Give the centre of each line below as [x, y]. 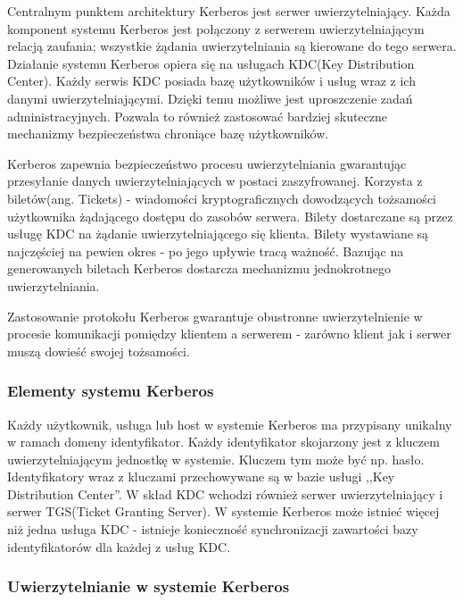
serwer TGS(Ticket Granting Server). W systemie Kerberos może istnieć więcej [223, 511]
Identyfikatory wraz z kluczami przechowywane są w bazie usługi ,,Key [201, 477]
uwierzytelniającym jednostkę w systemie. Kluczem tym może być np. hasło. [216, 459]
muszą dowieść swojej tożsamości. [99, 351]
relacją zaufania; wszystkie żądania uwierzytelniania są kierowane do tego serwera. [232, 46]
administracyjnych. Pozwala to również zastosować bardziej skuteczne [198, 116]
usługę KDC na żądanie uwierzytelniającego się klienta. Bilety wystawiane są [218, 234]
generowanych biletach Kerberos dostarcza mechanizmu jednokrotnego [199, 268]
